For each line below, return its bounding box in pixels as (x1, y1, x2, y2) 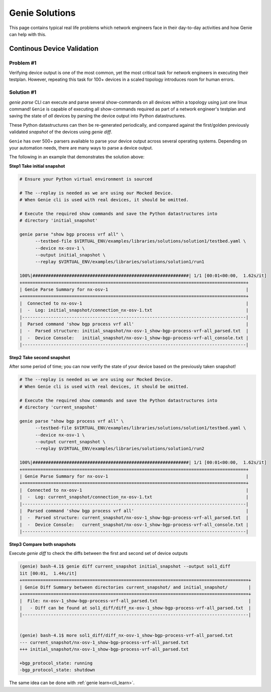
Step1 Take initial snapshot (9, 163, 65, 169)
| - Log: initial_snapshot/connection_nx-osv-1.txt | (19, 307, 249, 313)
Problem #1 (9, 59, 37, 66)
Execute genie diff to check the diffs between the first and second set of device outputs (9, 550, 188, 556)
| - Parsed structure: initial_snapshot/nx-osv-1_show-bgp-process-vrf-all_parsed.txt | (19, 328, 249, 334)
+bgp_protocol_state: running (19, 660, 93, 666)
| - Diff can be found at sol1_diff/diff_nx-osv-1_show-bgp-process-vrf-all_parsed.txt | (19, 605, 251, 611)
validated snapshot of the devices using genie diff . (9, 129, 113, 135)
